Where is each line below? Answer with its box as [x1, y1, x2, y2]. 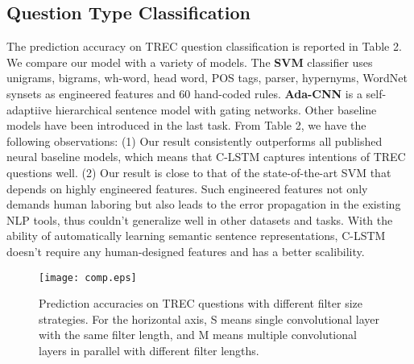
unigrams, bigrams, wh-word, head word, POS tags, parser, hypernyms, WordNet [6, 69, 408, 86]
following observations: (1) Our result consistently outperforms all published [6, 132, 383, 149]
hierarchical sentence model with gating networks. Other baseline [55, 101, 377, 118]
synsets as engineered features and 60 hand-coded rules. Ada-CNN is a [6, 85, 362, 101]
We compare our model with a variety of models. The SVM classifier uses [6, 53, 373, 70]
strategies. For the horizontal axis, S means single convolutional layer [39, 310, 380, 327]
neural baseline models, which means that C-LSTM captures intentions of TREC [6, 148, 406, 165]
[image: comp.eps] [39, 271, 137, 283]
